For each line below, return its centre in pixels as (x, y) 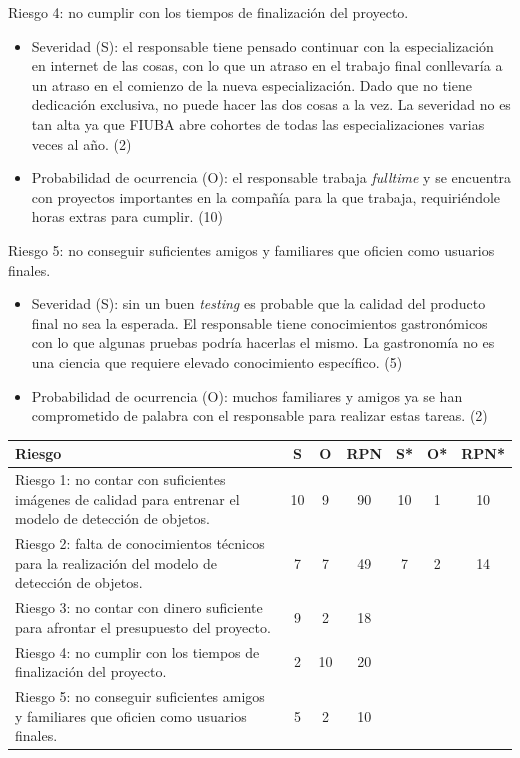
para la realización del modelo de (116, 562)
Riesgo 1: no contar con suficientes (120, 479)
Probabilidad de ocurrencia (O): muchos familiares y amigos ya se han (247, 395)
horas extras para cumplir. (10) (127, 216)
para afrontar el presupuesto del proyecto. (143, 626)
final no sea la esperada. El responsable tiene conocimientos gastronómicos (259, 322)
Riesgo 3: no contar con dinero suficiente (139, 607)
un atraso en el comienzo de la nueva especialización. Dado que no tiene (251, 84)
